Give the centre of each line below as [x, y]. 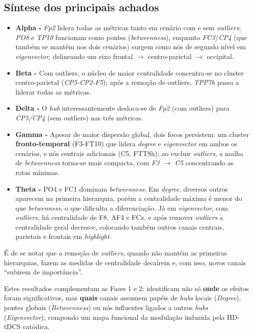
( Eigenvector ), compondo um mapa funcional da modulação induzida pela [115, 317]
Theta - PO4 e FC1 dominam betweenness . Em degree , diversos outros [122, 188]
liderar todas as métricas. [53, 91]
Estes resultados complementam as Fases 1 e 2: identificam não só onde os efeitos [126, 288]
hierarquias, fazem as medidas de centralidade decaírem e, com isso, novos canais [125, 262]
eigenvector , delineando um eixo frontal [74, 56]
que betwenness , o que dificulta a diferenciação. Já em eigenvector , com [122, 207]
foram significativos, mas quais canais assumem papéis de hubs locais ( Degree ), [123, 298]
